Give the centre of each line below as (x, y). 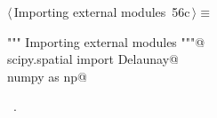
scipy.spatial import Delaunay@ (93, 59)
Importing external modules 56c (102, 12)
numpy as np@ (47, 76)
